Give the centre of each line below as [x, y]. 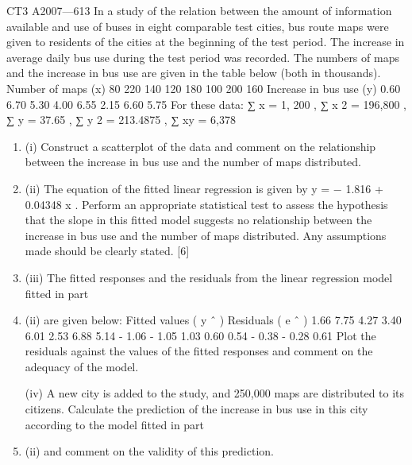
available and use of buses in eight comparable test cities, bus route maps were [198, 26]
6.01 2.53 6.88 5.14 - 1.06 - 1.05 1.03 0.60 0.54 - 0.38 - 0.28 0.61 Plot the [200, 335]
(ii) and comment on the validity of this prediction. [149, 451]
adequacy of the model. [82, 366]
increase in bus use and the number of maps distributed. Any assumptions [206, 235]
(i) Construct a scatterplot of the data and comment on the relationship [200, 146]
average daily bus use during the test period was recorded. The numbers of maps [203, 57]
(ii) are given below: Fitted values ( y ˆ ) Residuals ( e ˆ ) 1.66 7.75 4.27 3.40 [213, 320]
